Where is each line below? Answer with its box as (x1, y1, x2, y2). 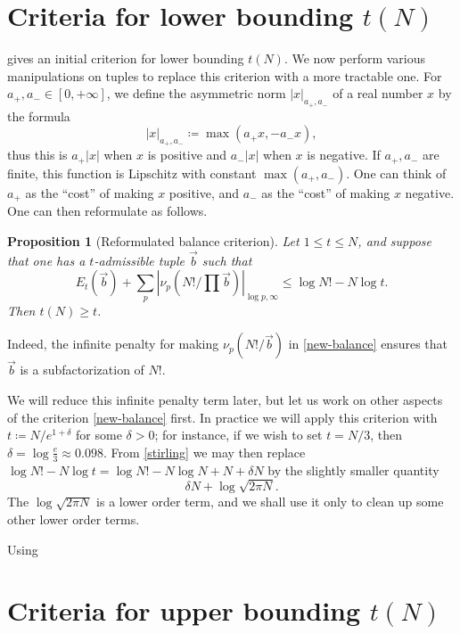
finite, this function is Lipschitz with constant (7, 163, 257, 182)
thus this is (7, 145, 68, 164)
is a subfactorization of (20, 360, 144, 379)
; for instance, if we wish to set (154, 425, 323, 444)
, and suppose (357, 231, 431, 250)
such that (201, 251, 252, 269)
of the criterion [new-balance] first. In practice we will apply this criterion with (7, 408, 438, 426)
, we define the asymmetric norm (106, 84, 286, 103)
